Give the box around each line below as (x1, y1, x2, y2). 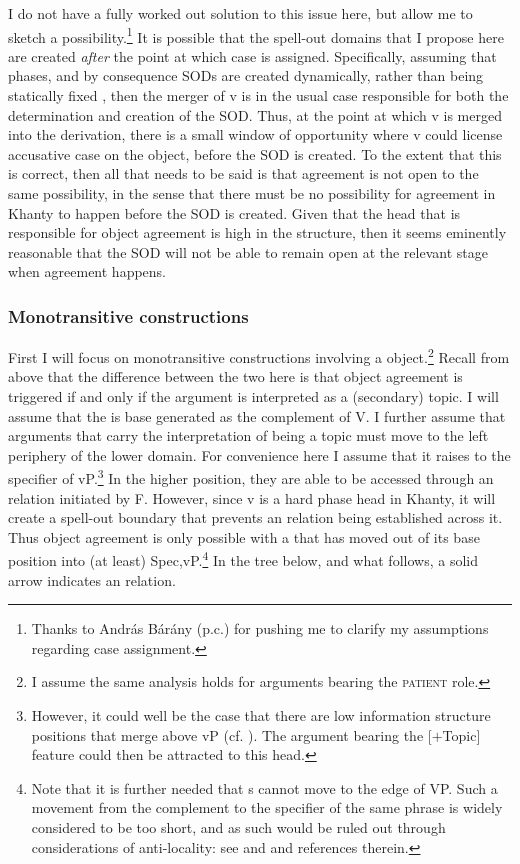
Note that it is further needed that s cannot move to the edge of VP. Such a (31, 777, 498, 798)
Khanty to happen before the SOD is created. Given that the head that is (8, 202, 461, 223)
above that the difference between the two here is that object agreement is (8, 366, 463, 387)
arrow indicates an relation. (8, 569, 176, 590)
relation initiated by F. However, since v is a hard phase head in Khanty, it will (8, 487, 496, 508)
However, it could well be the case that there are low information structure (31, 705, 491, 726)
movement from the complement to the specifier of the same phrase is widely (31, 797, 503, 818)
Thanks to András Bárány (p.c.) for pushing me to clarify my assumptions (31, 618, 489, 639)
